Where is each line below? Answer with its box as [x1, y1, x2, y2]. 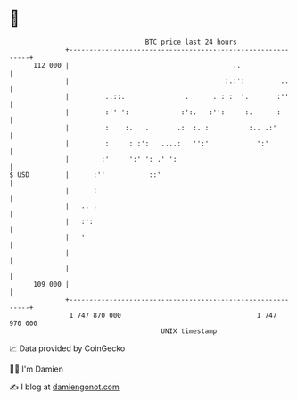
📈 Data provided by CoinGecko [9, 343, 126, 354]
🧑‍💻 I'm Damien [9, 363, 64, 374]
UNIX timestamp [161, 326, 218, 336]
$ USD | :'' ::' [9, 170, 162, 180]
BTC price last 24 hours [144, 38, 238, 46]
